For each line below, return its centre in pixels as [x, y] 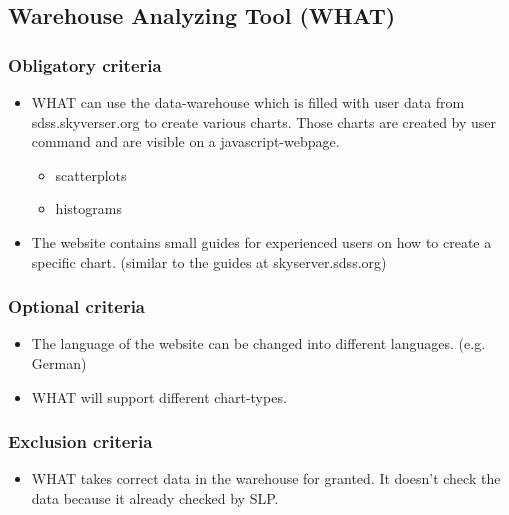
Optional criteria [76, 306]
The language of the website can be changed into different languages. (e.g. [258, 343]
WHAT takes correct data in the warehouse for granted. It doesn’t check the [266, 478]
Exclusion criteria [80, 441]
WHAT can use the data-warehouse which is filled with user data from [248, 102]
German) [59, 362]
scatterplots [91, 174]
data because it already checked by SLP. [155, 497]
